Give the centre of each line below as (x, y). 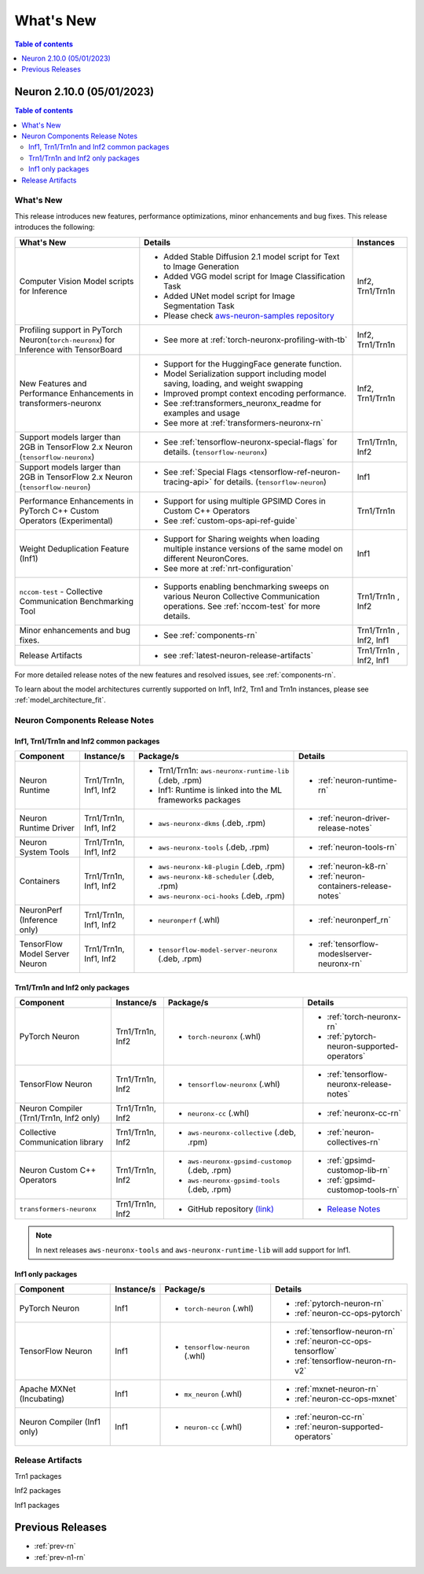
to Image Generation (201, 266)
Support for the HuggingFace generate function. (253, 363)
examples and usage (202, 413)
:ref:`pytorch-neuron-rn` (340, 1303)
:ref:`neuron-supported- (339, 1427)
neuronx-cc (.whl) (218, 1113)
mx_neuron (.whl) (213, 1394)
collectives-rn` (354, 1142)
